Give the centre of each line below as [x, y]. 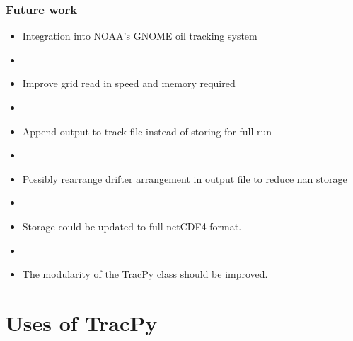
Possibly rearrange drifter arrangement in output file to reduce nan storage [185, 178]
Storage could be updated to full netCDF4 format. [132, 226]
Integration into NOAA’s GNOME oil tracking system [140, 36]
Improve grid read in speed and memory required [129, 83]
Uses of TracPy [82, 322]
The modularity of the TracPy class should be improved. [145, 274]
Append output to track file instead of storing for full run [147, 131]
